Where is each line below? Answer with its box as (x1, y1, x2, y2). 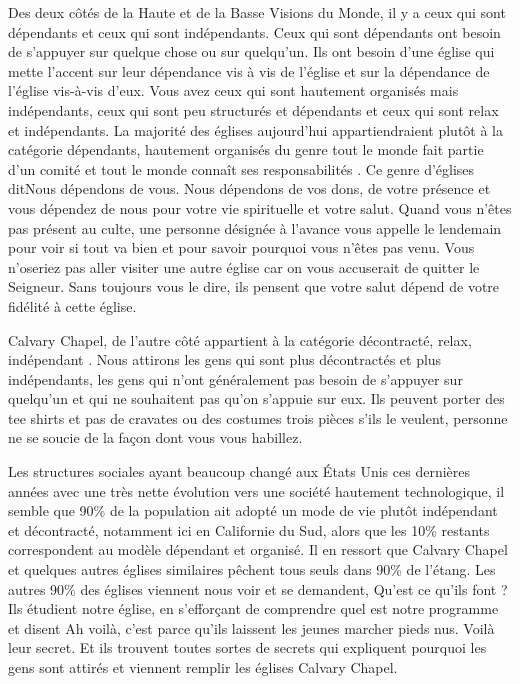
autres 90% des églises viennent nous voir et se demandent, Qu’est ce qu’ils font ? (8, 578, 508, 599)
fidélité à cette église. (8, 295, 137, 316)
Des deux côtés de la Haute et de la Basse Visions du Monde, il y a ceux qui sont (8, 2, 506, 22)
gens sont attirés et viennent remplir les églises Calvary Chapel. (8, 657, 398, 677)
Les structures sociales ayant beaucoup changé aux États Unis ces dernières (8, 461, 471, 482)
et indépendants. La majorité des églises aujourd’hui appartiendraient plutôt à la (8, 119, 503, 140)
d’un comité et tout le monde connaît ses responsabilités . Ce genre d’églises (8, 158, 475, 179)
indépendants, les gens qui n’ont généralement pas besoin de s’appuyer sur (8, 368, 463, 389)
